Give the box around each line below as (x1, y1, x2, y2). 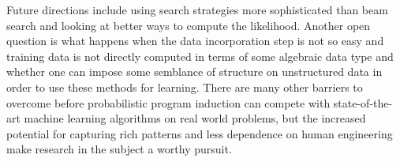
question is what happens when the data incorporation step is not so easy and (6, 32, 384, 49)
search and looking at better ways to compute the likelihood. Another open (6, 17, 371, 33)
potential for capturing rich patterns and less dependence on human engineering (6, 125, 393, 141)
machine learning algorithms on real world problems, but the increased (24, 110, 366, 126)
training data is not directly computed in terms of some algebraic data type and (6, 47, 394, 64)
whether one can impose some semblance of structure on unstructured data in (6, 63, 383, 80)
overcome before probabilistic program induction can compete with (6, 94, 331, 111)
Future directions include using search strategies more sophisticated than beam (6, 2, 388, 17)
